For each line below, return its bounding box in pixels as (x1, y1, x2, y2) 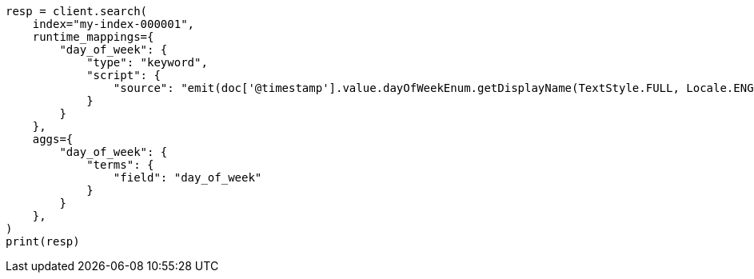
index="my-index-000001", (32, 18, 195, 30)
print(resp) (6, 235, 80, 248)
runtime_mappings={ (32, 30, 154, 43)
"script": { (86, 69, 161, 82)
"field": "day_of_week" (113, 171, 262, 184)
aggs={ (32, 133, 74, 145)
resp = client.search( (6, 5, 148, 18)
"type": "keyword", (86, 56, 208, 69)
